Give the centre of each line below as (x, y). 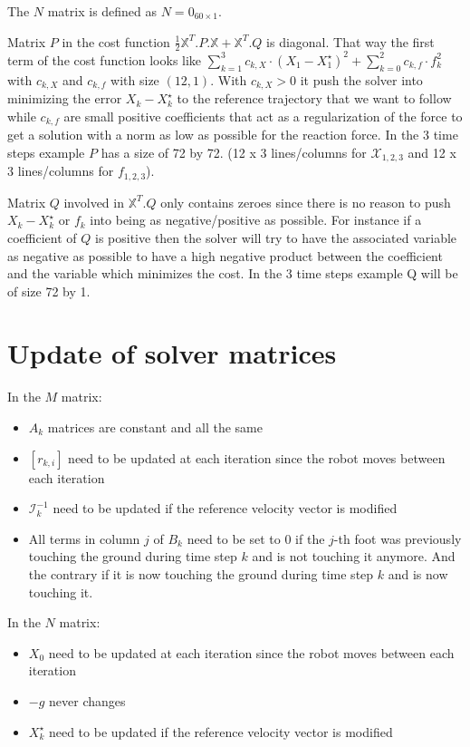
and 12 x (432, 152)
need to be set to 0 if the (256, 538)
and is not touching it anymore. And (354, 556)
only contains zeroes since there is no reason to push (306, 202)
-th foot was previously (398, 538)
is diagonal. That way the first (350, 41)
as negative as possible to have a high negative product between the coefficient (225, 255)
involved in (94, 202)
